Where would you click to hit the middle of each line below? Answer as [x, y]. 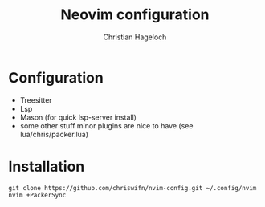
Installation [47, 166]
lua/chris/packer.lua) [54, 134]
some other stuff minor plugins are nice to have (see [106, 125]
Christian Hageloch [135, 37]
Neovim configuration [135, 15]
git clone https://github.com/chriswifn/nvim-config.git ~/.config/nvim [132, 188]
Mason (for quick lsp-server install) [78, 117]
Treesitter [36, 100]
